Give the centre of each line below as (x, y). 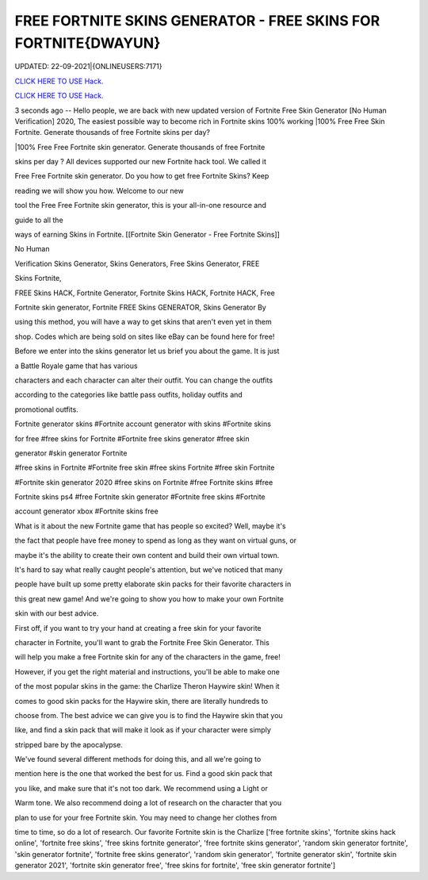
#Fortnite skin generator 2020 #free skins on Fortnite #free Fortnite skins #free (144, 482)
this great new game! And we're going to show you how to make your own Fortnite (149, 598)
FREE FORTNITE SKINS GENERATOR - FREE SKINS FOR (197, 21)
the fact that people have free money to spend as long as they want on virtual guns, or (156, 540)
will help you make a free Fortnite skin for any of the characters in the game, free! (148, 657)
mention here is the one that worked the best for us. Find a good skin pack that (143, 774)
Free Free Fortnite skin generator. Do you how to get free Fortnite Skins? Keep (142, 176)
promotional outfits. (46, 409)
